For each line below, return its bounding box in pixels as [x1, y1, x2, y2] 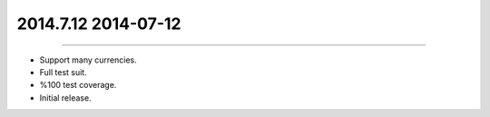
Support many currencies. [39, 54, 138, 65]
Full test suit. [39, 66, 87, 77]
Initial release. [39, 92, 92, 103]
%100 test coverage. [39, 80, 117, 91]
